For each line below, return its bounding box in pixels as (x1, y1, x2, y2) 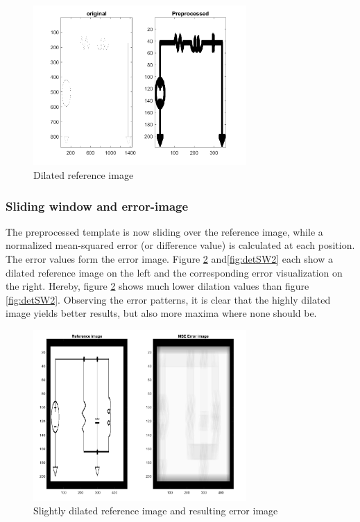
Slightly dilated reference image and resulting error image (33, 503, 278, 518)
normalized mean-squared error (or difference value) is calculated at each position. (6, 238, 355, 252)
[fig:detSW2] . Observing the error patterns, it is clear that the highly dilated (6, 292, 331, 306)
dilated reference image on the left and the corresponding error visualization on (6, 265, 343, 279)
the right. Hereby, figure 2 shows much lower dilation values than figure (6, 279, 309, 293)
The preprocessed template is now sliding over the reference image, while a (6, 224, 323, 238)
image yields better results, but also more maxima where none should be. (6, 306, 317, 320)
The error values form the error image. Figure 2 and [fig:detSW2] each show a (6, 251, 333, 266)
